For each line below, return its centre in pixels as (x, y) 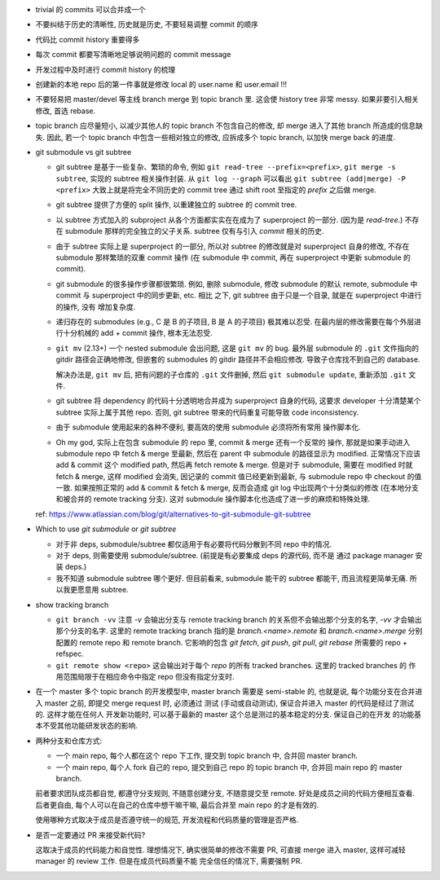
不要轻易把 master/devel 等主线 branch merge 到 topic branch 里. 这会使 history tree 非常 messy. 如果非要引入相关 (227, 99)
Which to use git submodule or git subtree (106, 529)
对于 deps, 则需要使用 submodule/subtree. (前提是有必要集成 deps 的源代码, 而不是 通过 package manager (235, 556)
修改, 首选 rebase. (66, 111)
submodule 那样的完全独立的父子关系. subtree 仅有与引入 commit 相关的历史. (195, 231)
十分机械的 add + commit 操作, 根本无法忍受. (137, 333)
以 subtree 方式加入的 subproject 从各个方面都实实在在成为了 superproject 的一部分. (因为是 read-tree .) (229, 219)
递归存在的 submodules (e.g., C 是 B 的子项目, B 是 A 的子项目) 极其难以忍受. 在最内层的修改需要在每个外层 (235, 321)
